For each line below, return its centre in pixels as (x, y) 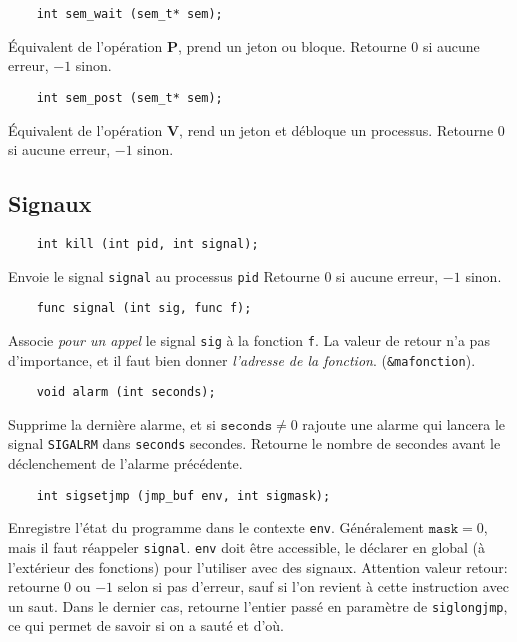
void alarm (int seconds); (126, 392)
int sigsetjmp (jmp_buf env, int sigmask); (183, 495)
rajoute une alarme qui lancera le (404, 423)
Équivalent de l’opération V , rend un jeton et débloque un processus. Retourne (251, 129)
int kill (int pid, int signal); (147, 243)
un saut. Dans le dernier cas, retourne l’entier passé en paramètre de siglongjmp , (258, 605)
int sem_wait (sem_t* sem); (129, 14)
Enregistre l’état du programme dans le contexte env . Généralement (216, 527)
